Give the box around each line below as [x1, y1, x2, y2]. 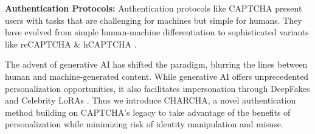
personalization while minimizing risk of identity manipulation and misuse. [5, 118, 283, 130]
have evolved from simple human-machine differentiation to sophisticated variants [5, 26, 309, 38]
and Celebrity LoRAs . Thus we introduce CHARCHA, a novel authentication [5, 94, 296, 107]
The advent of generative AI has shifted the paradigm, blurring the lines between [5, 58, 308, 71]
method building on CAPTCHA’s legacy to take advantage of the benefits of [5, 105, 291, 118]
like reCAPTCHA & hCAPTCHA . [5, 37, 137, 50]
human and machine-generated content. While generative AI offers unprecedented [5, 69, 309, 82]
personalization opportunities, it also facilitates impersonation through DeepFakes [5, 82, 310, 94]
